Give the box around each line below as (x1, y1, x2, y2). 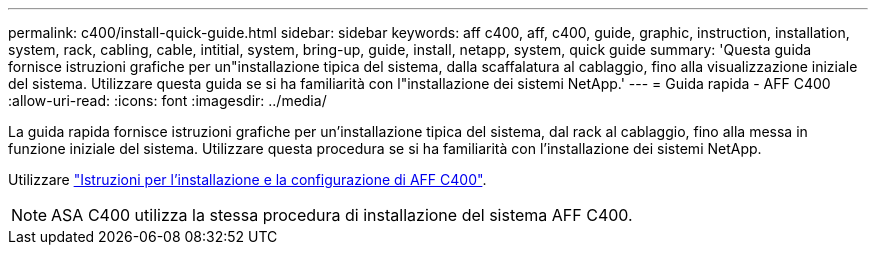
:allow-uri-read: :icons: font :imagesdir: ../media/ (8, 92, 327, 109)
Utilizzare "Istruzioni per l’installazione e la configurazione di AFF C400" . (8, 171, 487, 188)
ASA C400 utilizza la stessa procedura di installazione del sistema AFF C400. (51, 205, 633, 225)
